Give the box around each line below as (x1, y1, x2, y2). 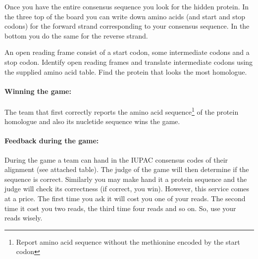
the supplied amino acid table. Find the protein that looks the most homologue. (4, 66, 247, 77)
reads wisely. (4, 213, 43, 223)
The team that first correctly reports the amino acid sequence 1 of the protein (4, 105, 239, 117)
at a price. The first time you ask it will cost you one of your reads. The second (4, 193, 246, 203)
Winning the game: (4, 86, 71, 96)
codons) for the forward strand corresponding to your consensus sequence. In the (4, 21, 250, 31)
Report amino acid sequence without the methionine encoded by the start (16, 236, 240, 247)
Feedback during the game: (4, 135, 99, 146)
